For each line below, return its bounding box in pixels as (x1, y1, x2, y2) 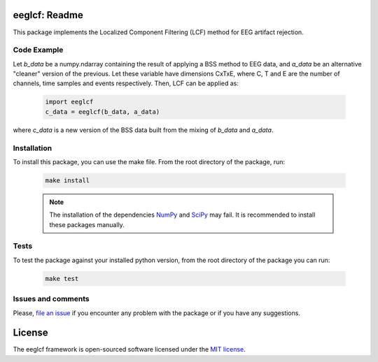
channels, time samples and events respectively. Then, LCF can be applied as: (13, 79, 239, 87)
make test (45, 275, 79, 282)
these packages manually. (49, 220, 125, 229)
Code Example (13, 45, 64, 55)
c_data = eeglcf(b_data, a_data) (45, 108, 160, 115)
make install (45, 176, 90, 184)
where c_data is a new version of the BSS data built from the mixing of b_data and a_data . (13, 126, 274, 134)
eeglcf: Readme (13, 9, 84, 21)
